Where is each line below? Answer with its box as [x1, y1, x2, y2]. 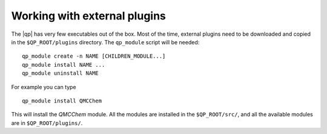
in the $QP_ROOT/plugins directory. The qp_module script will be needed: [11, 38, 200, 45]
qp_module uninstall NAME [22, 70, 99, 77]
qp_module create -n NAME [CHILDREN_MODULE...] [22, 53, 166, 60]
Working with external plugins [11, 9, 167, 22]
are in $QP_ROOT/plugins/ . [11, 119, 83, 127]
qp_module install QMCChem [22, 97, 102, 104]
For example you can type [11, 83, 76, 90]
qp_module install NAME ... [22, 61, 105, 68]
